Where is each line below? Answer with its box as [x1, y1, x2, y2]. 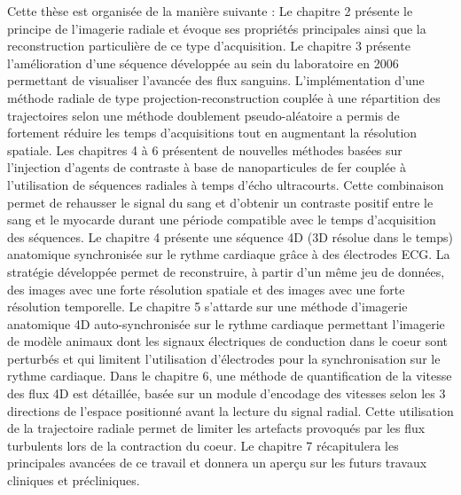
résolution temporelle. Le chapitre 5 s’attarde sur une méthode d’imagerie [7, 297, 408, 316]
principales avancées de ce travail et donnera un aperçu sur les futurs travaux [7, 453, 427, 472]
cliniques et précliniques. [7, 471, 140, 490]
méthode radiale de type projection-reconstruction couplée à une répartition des [7, 88, 441, 106]
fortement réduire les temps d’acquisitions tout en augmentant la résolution [7, 123, 418, 142]
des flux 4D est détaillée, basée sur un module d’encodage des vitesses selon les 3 [7, 384, 446, 403]
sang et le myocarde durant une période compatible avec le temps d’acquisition [7, 210, 436, 229]
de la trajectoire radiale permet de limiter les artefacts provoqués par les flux [7, 419, 426, 437]
